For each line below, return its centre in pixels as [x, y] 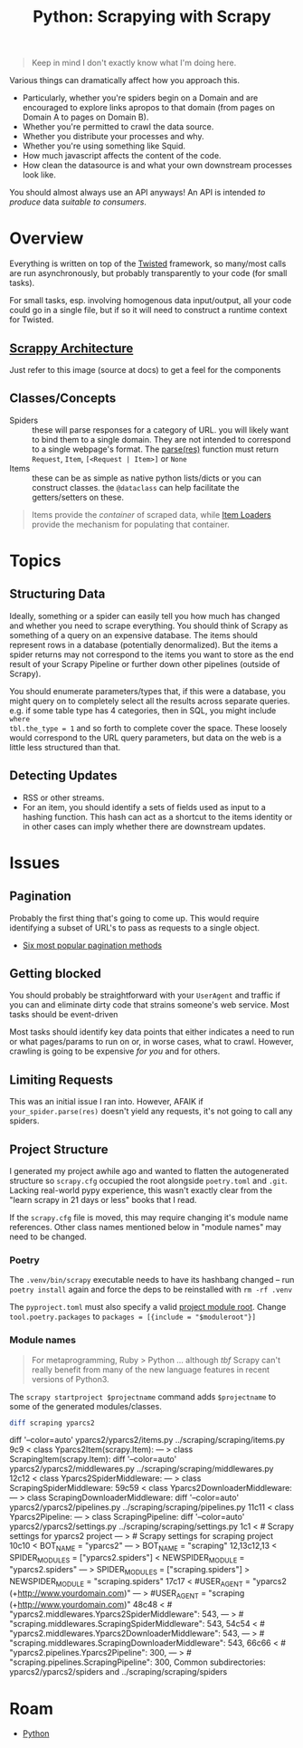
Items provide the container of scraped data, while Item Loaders [151, 514]
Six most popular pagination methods [92, 945]
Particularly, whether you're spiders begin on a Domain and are [140, 98]
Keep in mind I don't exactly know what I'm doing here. [134, 63]
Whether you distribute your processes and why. [113, 137]
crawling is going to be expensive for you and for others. [115, 1051]
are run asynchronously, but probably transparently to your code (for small [148, 273]
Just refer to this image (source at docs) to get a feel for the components [145, 369]
